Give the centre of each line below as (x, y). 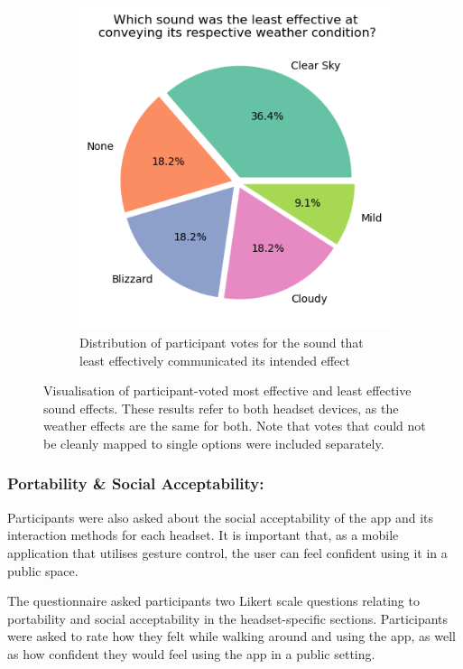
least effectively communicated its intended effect (215, 360)
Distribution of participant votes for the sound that (222, 342)
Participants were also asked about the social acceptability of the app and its (220, 517)
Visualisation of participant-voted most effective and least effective (227, 390)
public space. (43, 570)
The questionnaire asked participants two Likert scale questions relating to (213, 601)
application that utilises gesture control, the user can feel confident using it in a (227, 552)
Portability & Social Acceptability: (136, 483)
